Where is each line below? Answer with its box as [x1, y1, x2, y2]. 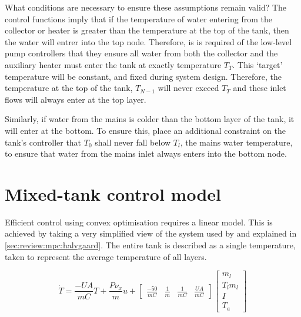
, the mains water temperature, [180, 136, 293, 148]
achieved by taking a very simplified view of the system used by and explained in [5, 227, 297, 240]
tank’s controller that [5, 136, 82, 148]
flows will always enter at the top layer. [5, 93, 146, 105]
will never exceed [158, 82, 219, 94]
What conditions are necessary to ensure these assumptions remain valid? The [5, 1, 287, 13]
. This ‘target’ [232, 58, 283, 70]
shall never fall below [95, 136, 171, 148]
